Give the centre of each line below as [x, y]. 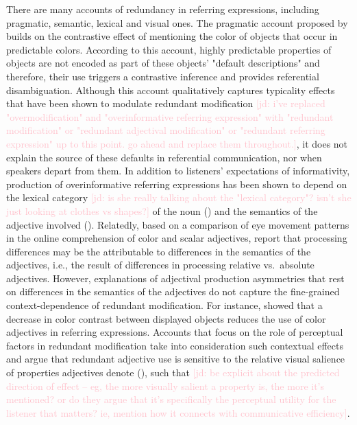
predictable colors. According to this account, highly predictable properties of [169, 49]
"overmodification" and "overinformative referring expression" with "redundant [170, 116]
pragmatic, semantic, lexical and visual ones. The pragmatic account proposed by [177, 22]
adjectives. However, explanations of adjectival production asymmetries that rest [175, 278]
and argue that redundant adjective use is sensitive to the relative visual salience [176, 359]
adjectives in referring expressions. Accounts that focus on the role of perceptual [175, 332]
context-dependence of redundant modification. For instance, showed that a [164, 305]
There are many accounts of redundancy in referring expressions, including [163, 9]
